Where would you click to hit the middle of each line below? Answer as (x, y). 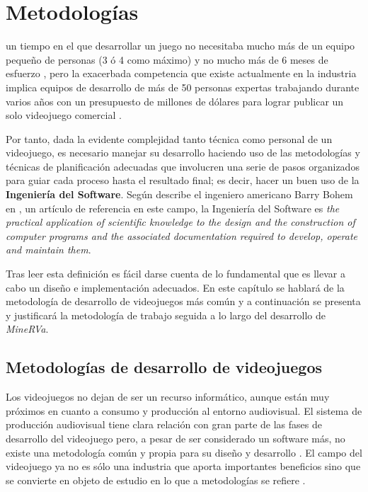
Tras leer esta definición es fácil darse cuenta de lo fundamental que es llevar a (176, 274)
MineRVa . (27, 329)
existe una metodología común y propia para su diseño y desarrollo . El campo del (184, 452)
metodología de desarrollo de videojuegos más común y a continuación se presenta (183, 301)
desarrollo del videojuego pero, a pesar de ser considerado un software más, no (176, 438)
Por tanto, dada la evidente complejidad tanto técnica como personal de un (169, 138)
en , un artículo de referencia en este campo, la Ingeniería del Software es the (173, 208)
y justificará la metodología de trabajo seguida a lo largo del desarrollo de (166, 315)
